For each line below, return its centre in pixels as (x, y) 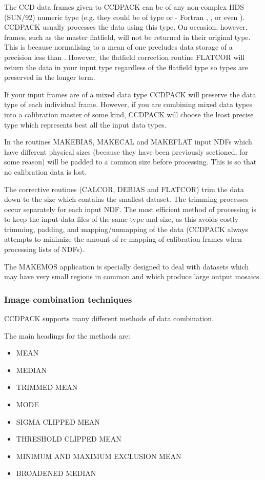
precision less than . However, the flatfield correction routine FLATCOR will (125, 57)
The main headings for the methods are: (67, 335)
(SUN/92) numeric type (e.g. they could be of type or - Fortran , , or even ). (125, 17)
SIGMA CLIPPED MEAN (58, 421)
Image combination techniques (68, 299)
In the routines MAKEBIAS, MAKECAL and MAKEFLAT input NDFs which (128, 142)
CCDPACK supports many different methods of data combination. (109, 318)
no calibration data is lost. (46, 171)
